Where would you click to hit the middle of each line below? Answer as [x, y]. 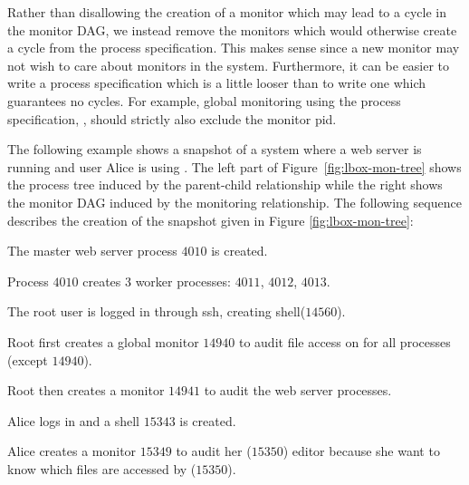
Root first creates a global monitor [103, 341]
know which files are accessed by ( [102, 468]
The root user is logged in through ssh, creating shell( [157, 311]
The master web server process [92, 251]
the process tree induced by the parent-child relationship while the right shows [225, 184]
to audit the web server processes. [298, 390]
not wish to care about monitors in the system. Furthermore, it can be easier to [229, 65]
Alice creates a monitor [72, 451]
